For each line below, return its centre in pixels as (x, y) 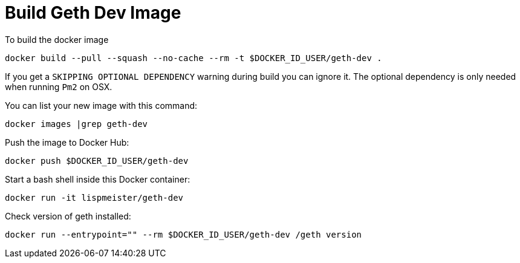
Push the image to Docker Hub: (67, 142)
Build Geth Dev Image (93, 13)
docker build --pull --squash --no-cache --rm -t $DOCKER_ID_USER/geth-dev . (193, 58)
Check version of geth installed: (68, 216)
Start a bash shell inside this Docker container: (98, 179)
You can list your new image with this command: (101, 105)
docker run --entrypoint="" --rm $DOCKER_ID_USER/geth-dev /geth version (184, 234)
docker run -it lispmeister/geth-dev (94, 197)
